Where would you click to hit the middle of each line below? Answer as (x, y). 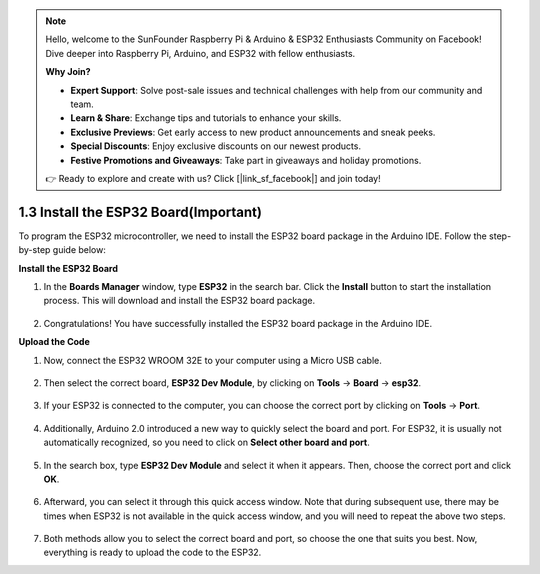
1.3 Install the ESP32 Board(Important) (140, 211)
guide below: (79, 250)
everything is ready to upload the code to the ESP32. (152, 552)
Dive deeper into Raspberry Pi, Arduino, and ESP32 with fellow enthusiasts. (200, 53)
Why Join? (68, 72)
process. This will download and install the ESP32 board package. (179, 301)
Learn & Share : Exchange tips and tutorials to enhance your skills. (206, 118)
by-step (34, 250)
